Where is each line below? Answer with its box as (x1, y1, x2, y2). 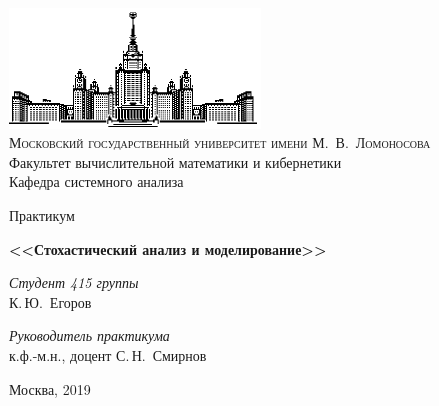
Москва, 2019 (9, 378, 91, 399)
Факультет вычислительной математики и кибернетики (9, 151, 342, 172)
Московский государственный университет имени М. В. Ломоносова (9, 132, 431, 153)
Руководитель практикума (9, 325, 170, 346)
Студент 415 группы (9, 272, 139, 293)
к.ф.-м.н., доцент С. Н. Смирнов (9, 344, 207, 365)
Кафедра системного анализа (9, 171, 184, 192)
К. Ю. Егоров (9, 291, 92, 312)
